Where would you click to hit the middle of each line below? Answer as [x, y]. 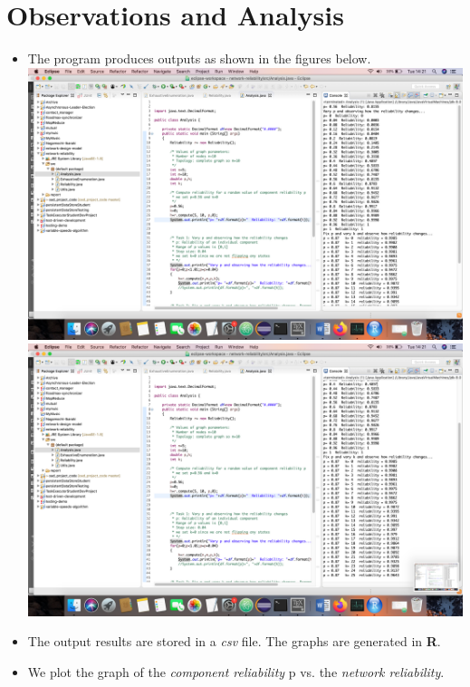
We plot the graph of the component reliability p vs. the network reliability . [236, 671]
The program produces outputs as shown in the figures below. [199, 58]
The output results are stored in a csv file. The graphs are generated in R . [234, 641]
